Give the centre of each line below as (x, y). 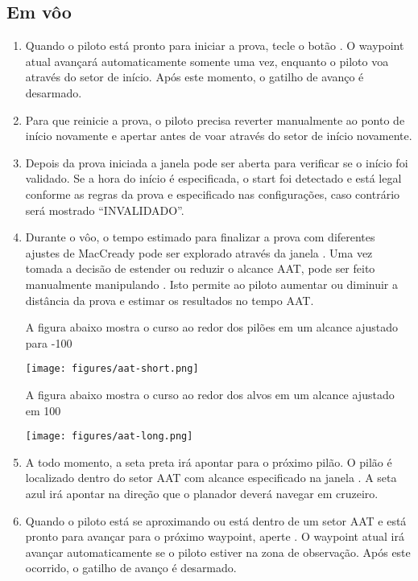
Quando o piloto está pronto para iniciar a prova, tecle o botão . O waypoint (215, 45)
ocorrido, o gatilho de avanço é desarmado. (131, 568)
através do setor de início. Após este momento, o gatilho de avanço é (195, 77)
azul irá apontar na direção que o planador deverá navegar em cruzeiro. (202, 493)
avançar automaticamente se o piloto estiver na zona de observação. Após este (218, 552)
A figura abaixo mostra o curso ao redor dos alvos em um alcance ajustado (210, 394)
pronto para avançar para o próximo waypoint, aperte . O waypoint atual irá (215, 536)
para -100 (49, 342)
